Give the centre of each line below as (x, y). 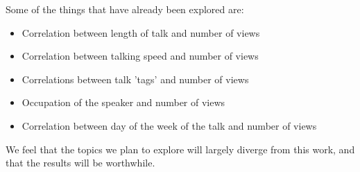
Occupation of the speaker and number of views (123, 102)
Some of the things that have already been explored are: (125, 9)
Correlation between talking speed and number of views (140, 56)
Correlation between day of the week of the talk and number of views (169, 125)
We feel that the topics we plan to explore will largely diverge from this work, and (180, 149)
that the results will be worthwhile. (80, 163)
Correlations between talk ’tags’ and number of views (135, 79)
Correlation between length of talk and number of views (141, 32)
